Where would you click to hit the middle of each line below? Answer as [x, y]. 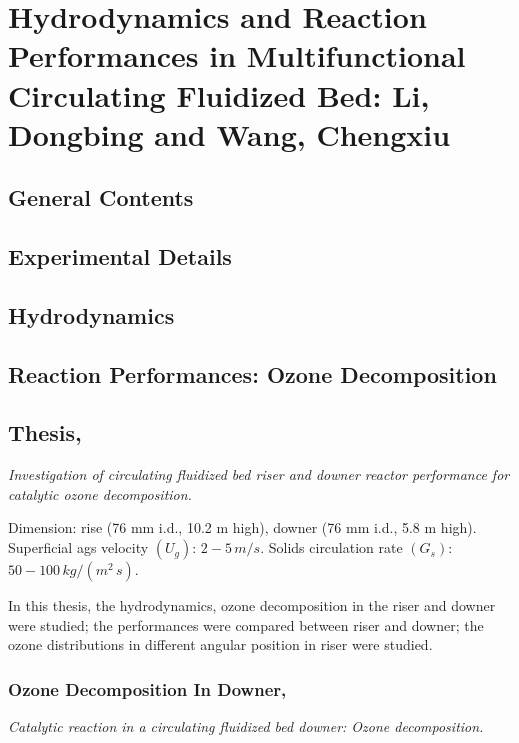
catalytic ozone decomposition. [100, 493]
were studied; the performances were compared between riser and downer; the [246, 624]
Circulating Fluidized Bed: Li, [219, 94]
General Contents [101, 197]
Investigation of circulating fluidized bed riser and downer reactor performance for [259, 474]
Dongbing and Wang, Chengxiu [229, 133]
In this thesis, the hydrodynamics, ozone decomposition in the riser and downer [252, 605]
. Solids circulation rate [331, 547]
